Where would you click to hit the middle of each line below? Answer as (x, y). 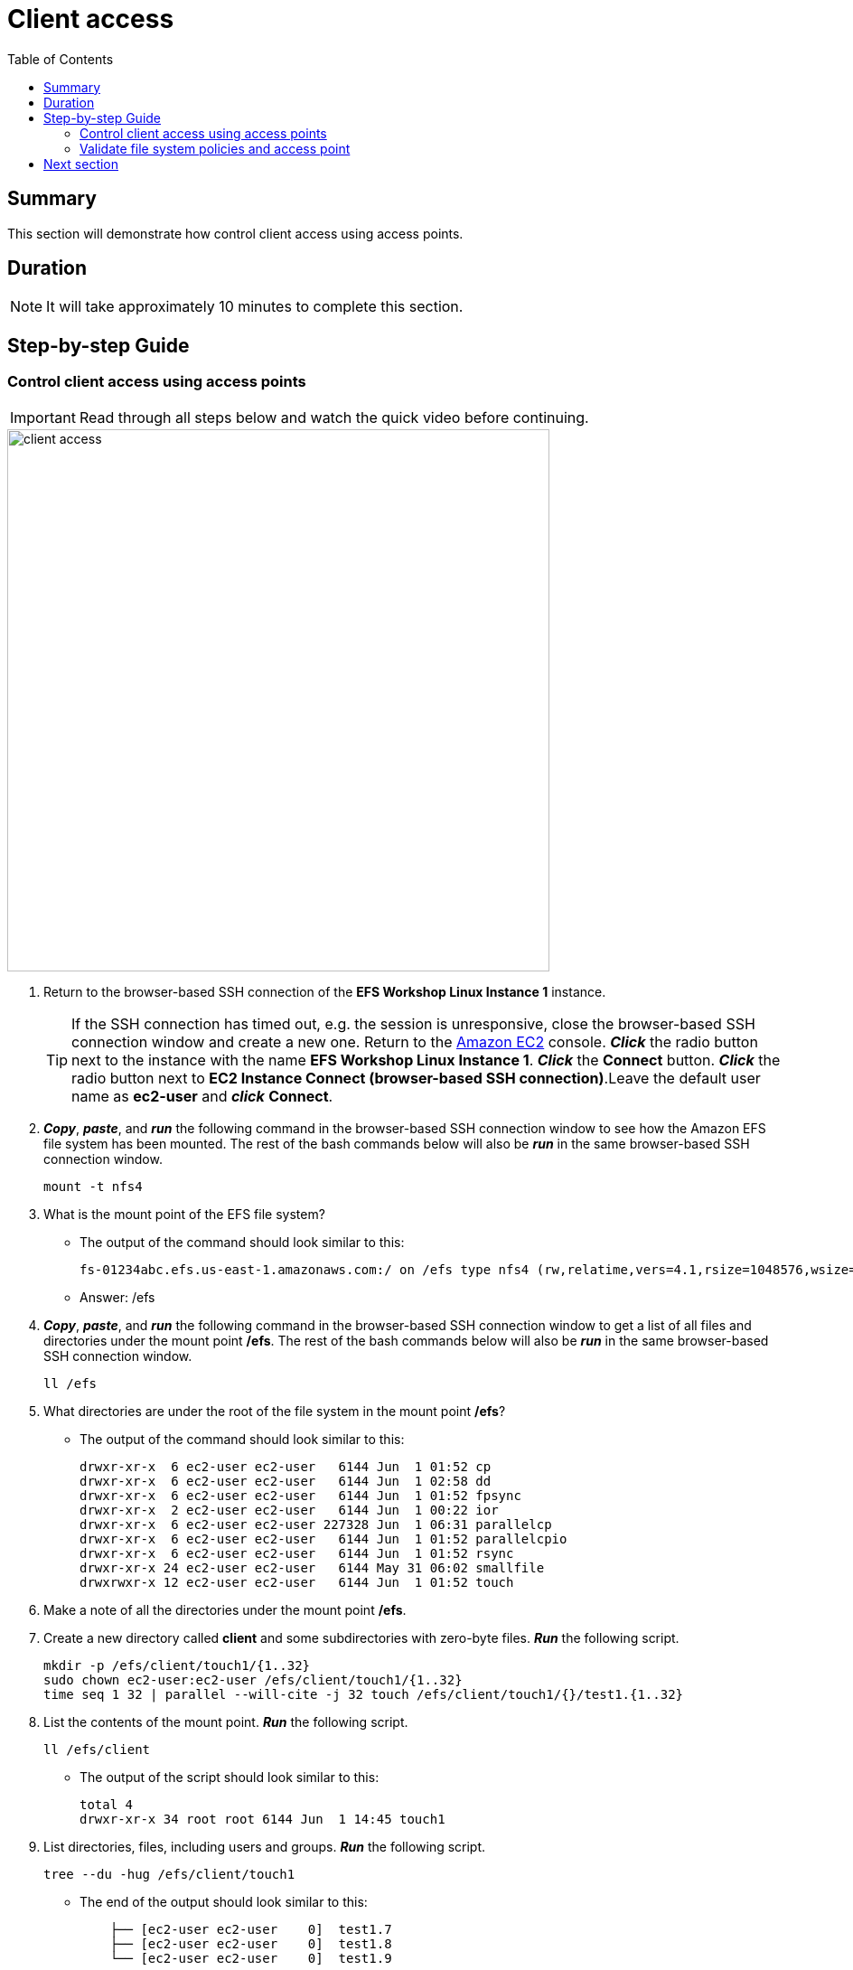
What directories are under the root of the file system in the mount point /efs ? (275, 1411)
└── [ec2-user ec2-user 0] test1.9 (251, 1958)
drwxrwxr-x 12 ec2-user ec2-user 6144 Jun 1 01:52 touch (297, 1582)
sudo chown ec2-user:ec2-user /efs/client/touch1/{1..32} (253, 1679)
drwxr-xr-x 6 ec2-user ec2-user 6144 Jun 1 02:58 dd (286, 1481)
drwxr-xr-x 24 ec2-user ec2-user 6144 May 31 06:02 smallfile (312, 1567)
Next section (81, 164)
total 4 (107, 1804)
